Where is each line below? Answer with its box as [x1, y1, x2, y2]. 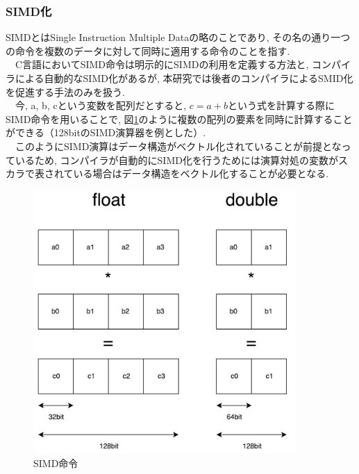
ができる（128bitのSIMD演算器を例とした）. [6, 125, 206, 140]
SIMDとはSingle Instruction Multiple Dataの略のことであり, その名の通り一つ [6, 30, 351, 44]
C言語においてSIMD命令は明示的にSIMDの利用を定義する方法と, [15, 57, 309, 72]
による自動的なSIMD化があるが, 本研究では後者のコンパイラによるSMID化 [15, 71, 353, 85]
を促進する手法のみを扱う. [6, 84, 125, 99]
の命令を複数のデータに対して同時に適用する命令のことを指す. [6, 43, 290, 58]
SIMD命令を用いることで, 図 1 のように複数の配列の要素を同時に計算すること [6, 111, 353, 126]
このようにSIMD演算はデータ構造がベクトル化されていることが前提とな [15, 138, 342, 153]
